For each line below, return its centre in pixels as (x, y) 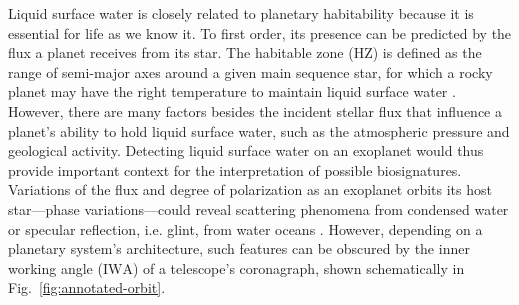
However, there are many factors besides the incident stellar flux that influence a (255, 110)
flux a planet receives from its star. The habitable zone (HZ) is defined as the (245, 52)
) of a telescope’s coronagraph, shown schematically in (298, 267)
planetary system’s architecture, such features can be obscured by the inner (239, 248)
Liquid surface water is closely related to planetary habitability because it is (241, 13)
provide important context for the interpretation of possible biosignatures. (235, 169)
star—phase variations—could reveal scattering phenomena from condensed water (258, 208)
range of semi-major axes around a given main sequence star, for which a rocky (250, 71)
